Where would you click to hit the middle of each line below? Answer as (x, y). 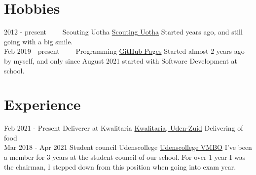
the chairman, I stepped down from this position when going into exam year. (120, 166)
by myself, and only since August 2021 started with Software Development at (121, 60)
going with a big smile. (38, 41)
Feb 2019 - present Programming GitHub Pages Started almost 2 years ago (124, 51)
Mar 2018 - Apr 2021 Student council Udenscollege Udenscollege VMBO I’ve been (128, 147)
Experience (42, 104)
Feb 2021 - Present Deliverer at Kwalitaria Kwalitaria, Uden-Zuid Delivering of (124, 128)
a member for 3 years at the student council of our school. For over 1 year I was (125, 157)
